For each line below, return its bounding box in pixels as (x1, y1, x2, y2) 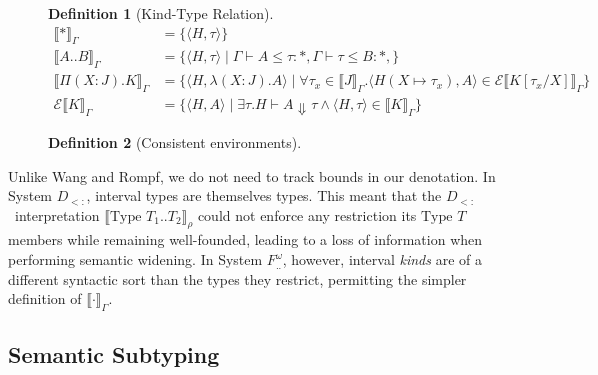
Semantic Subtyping (8, 339, 220, 370)
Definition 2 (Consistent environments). (48, 131, 302, 152)
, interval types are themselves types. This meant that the (86, 185, 442, 206)
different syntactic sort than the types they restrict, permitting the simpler (8, 268, 467, 289)
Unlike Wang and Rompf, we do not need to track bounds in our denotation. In (8, 165, 496, 186)
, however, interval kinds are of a (282, 249, 482, 270)
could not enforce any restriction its (197, 204, 417, 225)
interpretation (14, 204, 100, 225)
